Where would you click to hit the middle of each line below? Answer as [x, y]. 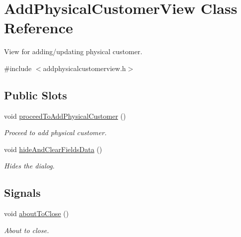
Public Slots [36, 95]
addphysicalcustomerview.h [84, 68]
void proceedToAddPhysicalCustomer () [65, 116]
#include [18, 68]
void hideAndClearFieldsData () [53, 149]
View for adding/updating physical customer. [73, 51]
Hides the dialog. [29, 166]
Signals [22, 193]
